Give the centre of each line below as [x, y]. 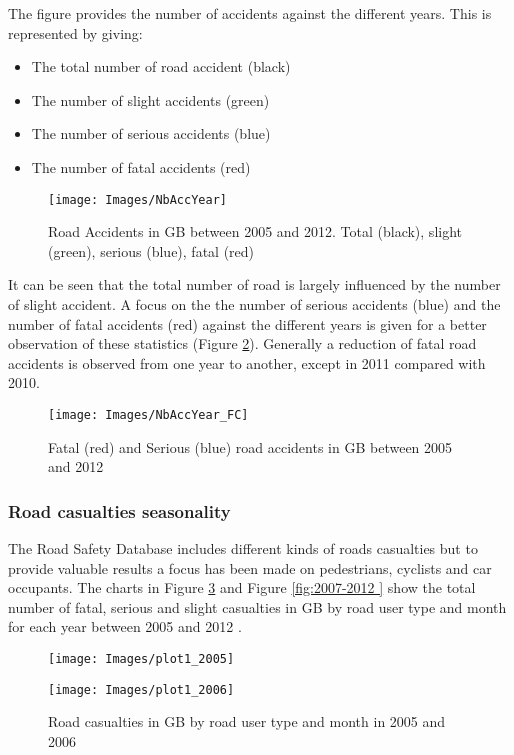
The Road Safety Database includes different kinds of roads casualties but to [243, 548]
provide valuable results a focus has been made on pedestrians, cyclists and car [250, 567]
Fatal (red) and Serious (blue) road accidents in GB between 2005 [250, 446]
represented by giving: [75, 32]
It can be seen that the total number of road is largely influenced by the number [254, 284]
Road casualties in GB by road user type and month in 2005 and [247, 721]
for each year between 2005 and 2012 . [125, 626]
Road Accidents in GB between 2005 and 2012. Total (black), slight [255, 231]
